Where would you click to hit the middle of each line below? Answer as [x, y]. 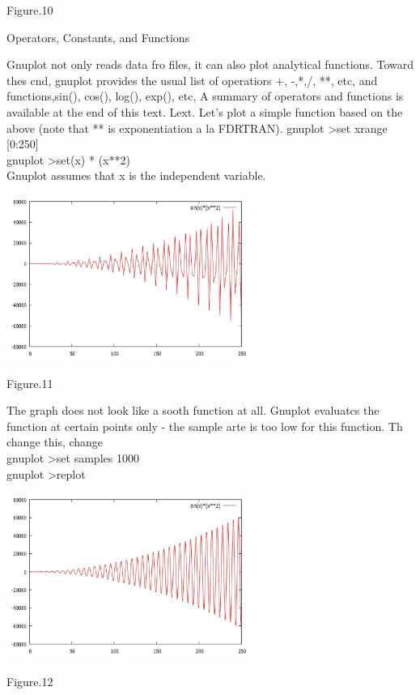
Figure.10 [30, 10]
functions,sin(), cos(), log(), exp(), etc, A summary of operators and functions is [205, 96]
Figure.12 [30, 681]
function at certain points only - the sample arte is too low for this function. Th [205, 426]
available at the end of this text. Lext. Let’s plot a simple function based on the [205, 111]
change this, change [55, 442]
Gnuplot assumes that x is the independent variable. [136, 175]
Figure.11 [30, 383]
